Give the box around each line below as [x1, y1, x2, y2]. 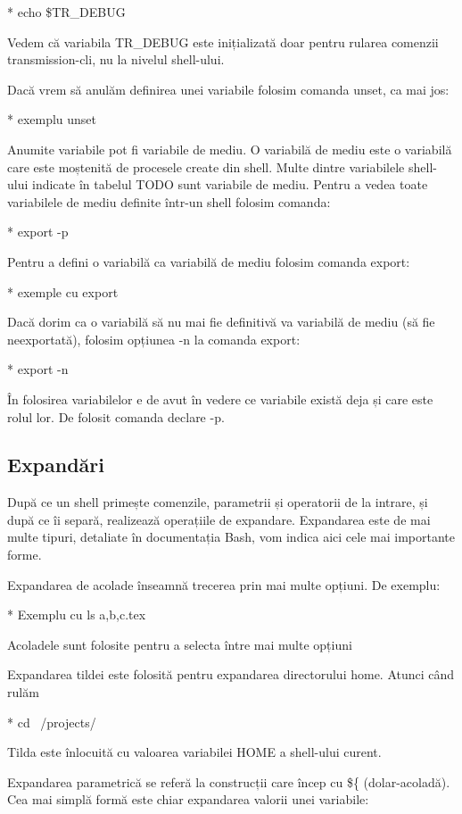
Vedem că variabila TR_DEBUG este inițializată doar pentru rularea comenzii [7, 32, 439, 51]
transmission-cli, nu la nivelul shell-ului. [7, 50, 225, 69]
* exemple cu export [7, 282, 119, 301]
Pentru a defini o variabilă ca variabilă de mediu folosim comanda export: [7, 252, 410, 270]
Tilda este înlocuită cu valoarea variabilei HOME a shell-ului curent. [7, 743, 382, 761]
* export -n [7, 360, 69, 378]
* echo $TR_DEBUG [7, 3, 126, 21]
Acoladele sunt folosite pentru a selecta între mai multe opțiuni [7, 635, 352, 653]
